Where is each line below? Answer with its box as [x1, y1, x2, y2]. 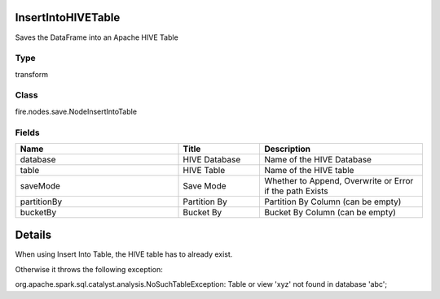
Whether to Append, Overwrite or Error [264, 175, 414, 186]
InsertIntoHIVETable [15, 11, 121, 24]
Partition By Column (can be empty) [264, 196, 402, 207]
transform [15, 69, 49, 79]
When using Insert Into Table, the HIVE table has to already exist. [15, 249, 233, 259]
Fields [15, 127, 40, 138]
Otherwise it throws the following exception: [15, 264, 163, 274]
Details [15, 228, 52, 242]
